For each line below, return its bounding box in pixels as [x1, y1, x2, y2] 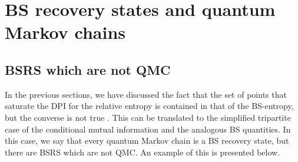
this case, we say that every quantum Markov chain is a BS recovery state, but [5, 134, 289, 147]
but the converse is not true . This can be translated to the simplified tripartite [5, 111, 291, 123]
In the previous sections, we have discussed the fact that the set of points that [5, 88, 287, 100]
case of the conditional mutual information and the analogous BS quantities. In [5, 123, 291, 135]
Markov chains [5, 20, 126, 44]
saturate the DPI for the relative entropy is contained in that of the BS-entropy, [5, 100, 294, 112]
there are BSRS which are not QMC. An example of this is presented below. [5, 146, 280, 158]
